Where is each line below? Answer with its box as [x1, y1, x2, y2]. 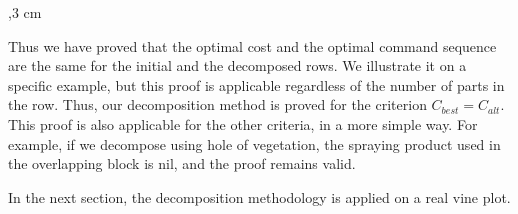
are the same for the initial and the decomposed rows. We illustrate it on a [8, 55, 467, 76]
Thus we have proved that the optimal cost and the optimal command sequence [8, 35, 497, 56]
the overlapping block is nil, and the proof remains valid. [8, 153, 356, 174]
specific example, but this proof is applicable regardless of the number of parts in [8, 74, 505, 95]
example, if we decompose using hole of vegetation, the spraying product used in [8, 133, 501, 154]
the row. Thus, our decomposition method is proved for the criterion [8, 94, 427, 115]
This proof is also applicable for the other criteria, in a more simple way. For [8, 113, 478, 134]
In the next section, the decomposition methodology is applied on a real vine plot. [8, 186, 511, 207]
